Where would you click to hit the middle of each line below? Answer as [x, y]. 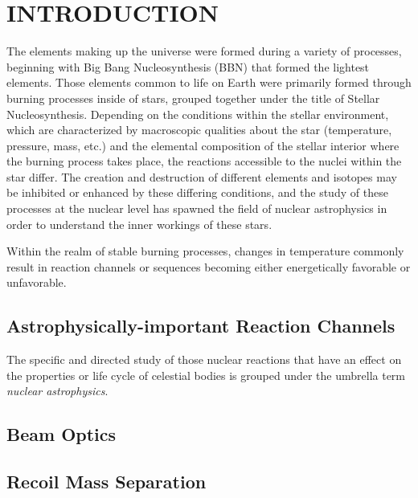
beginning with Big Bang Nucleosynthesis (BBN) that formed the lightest [188, 66]
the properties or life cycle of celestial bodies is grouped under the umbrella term [206, 375]
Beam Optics [61, 434]
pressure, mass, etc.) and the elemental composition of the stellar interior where [203, 145]
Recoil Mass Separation [107, 482]
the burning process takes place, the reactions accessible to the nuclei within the [204, 161]
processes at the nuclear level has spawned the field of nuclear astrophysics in [197, 208]
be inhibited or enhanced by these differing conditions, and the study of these [197, 192]
